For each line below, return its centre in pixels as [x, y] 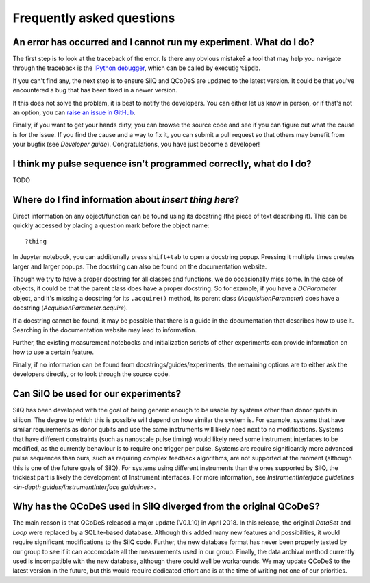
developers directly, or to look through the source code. [91, 374]
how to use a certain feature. [53, 352]
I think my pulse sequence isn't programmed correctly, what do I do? [162, 164]
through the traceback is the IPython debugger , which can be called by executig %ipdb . [136, 68]
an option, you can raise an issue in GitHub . [74, 112]
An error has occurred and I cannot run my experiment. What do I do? [164, 42]
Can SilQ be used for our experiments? [97, 394]
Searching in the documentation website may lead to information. [105, 330]
